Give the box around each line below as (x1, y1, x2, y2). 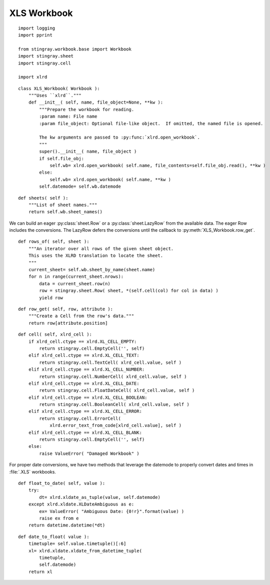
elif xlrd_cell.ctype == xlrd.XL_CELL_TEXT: (28, 353, 139, 358)
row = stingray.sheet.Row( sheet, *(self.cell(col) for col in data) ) (39, 288, 218, 294)
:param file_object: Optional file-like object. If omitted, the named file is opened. (39, 121, 263, 126)
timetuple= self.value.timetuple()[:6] (28, 541, 126, 546)
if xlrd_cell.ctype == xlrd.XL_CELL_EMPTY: (28, 338, 137, 344)
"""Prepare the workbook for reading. (39, 107, 134, 112)
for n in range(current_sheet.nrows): (28, 274, 124, 280)
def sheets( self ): (18, 195, 68, 201)
